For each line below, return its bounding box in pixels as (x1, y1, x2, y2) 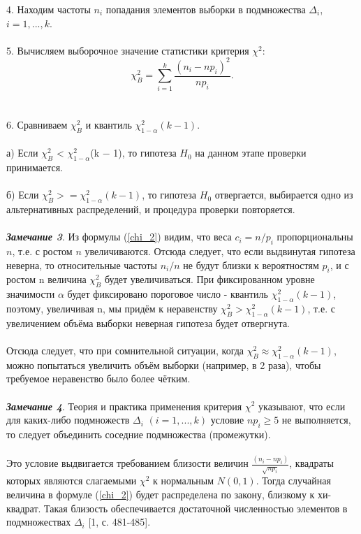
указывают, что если (258, 398, 346, 413)
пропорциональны (277, 229, 353, 244)
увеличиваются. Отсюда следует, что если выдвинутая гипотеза (84, 243, 355, 258)
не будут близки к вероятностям (183, 257, 319, 272)
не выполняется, (281, 412, 351, 427)
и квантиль (85, 117, 132, 131)
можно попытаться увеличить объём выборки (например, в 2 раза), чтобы (6, 357, 321, 372)
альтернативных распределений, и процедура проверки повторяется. (6, 202, 295, 216)
